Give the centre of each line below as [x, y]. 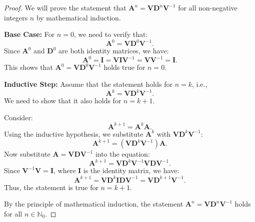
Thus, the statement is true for [51, 187]
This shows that [28, 67]
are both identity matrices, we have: [114, 51]
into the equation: [122, 154]
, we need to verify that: [111, 34]
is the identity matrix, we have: [131, 170]
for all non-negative [208, 7]
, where [64, 170]
